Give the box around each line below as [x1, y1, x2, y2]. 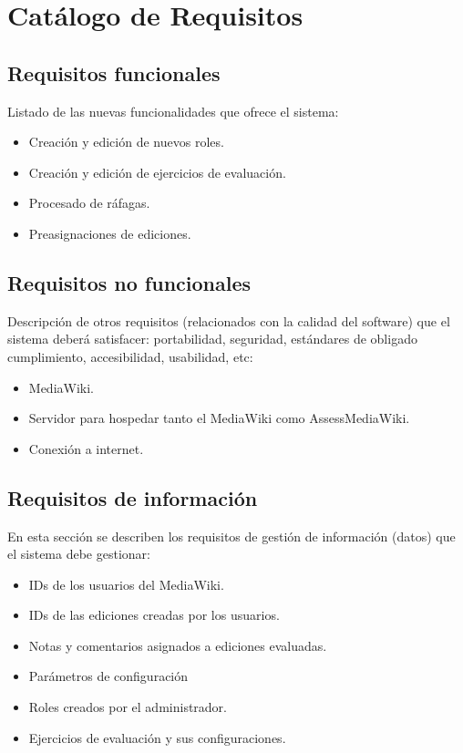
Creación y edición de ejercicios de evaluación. [28, 162, 286, 181]
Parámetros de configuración [28, 666, 189, 686]
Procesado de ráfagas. [28, 193, 150, 212]
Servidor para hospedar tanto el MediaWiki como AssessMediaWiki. [28, 408, 410, 428]
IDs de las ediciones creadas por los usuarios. [28, 605, 280, 624]
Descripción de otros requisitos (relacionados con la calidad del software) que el [7, 311, 450, 330]
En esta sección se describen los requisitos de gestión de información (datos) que [7, 526, 456, 545]
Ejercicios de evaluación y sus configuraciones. [28, 727, 286, 747]
